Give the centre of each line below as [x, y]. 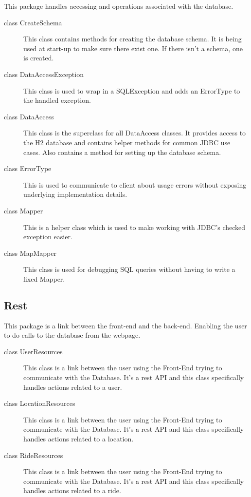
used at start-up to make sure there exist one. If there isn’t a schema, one [133, 48]
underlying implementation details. [75, 194]
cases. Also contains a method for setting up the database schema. [122, 152]
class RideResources [34, 455]
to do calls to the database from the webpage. [72, 335]
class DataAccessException [44, 74]
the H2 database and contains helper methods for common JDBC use [127, 142]
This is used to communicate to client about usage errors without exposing [135, 184]
